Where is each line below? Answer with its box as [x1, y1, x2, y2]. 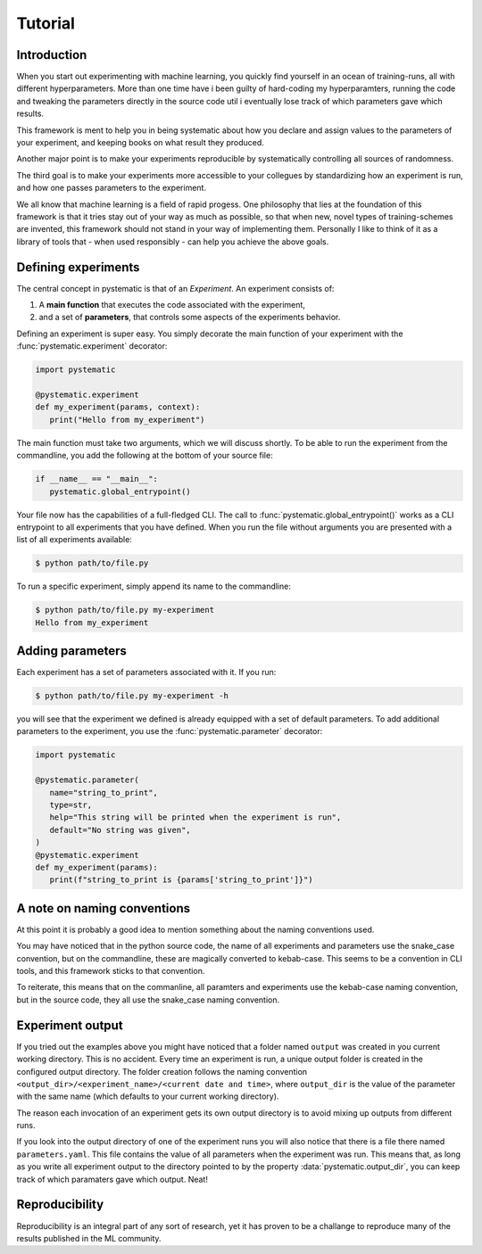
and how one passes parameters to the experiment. [16, 183, 207, 194]
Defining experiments [16, 260, 140, 275]
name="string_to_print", [49, 788, 158, 797]
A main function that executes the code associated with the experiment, [38, 300, 305, 310]
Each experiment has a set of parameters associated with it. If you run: [16, 667, 277, 678]
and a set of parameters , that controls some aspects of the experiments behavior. [38, 312, 341, 323]
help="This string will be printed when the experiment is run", [49, 813, 342, 822]
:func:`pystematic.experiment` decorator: [16, 341, 168, 351]
